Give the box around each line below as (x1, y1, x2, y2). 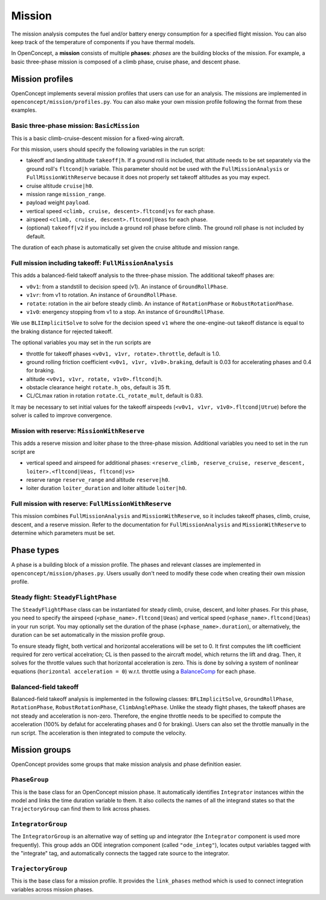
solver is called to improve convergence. (11, 412, 112, 419)
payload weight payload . (26, 199, 90, 206)
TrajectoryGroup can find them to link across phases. (11, 805, 151, 812)
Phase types (11, 545, 60, 555)
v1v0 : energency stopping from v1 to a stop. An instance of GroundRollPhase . (26, 308, 225, 315)
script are (11, 448, 36, 455)
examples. (11, 106, 37, 114)
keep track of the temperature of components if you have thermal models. (11, 38, 196, 45)
